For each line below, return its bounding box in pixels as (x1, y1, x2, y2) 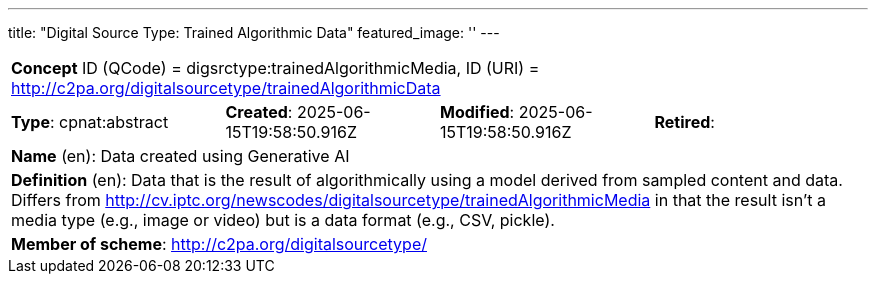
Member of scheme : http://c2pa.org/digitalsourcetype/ (11, 234, 427, 254)
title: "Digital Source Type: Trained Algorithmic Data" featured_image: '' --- (8, 24, 500, 41)
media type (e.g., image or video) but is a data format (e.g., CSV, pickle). (11, 210, 555, 230)
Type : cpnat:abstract (11, 112, 169, 132)
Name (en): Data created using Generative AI (11, 146, 350, 166)
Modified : (440, 102, 515, 122)
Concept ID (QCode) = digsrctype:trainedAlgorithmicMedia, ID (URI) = (11, 58, 540, 78)
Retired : (654, 112, 715, 132)
